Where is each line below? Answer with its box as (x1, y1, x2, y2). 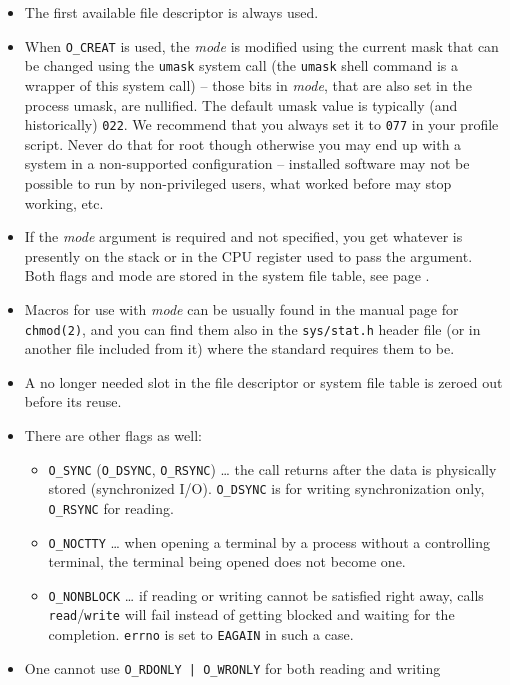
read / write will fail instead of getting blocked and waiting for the (48, 604, 455, 625)
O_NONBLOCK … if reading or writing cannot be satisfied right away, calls (48, 584, 484, 605)
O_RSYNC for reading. (48, 497, 174, 518)
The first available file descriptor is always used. (24, 2, 319, 22)
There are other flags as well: (24, 424, 202, 445)
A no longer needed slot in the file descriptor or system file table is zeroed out (24, 371, 503, 392)
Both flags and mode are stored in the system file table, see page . (24, 265, 430, 286)
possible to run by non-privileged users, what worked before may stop (24, 172, 452, 193)
